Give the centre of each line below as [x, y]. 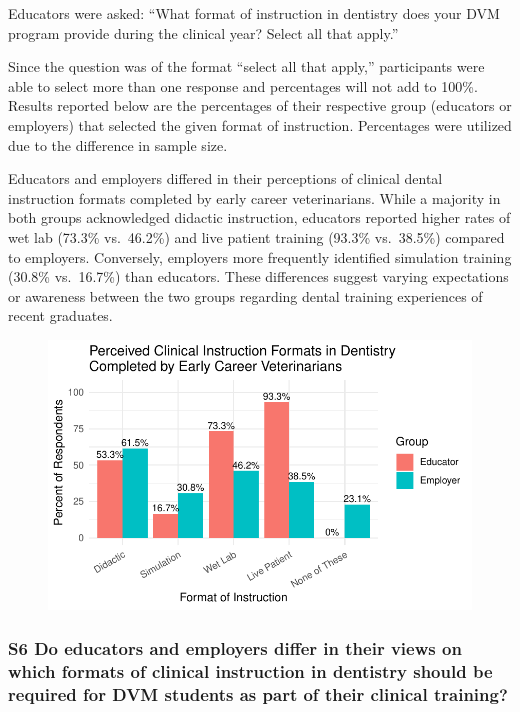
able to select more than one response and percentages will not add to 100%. [243, 85]
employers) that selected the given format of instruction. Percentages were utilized [260, 124]
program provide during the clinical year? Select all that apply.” [203, 32]
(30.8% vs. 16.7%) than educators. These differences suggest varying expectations [258, 276]
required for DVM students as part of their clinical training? [258, 694]
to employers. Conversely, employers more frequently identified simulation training [260, 256]
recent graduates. [60, 315]
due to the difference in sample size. [118, 144]
